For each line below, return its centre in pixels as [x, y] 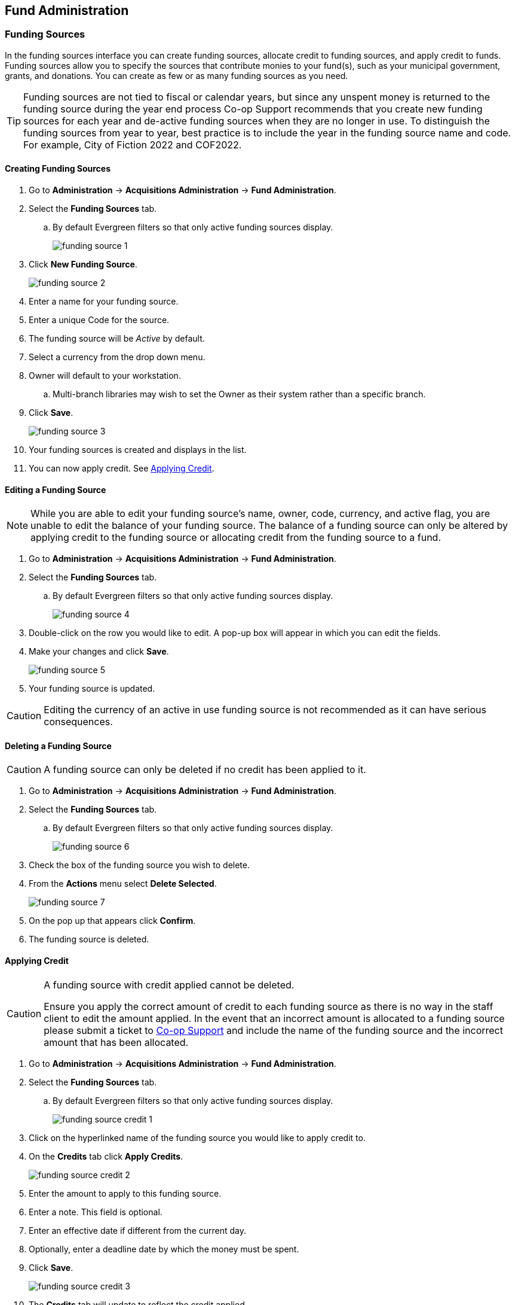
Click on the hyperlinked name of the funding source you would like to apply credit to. [197, 1137]
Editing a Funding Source [56, 489]
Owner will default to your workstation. [105, 376]
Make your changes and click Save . [99, 652]
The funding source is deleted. [89, 939]
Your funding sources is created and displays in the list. [138, 450]
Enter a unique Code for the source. [99, 320]
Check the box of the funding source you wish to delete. [139, 865]
